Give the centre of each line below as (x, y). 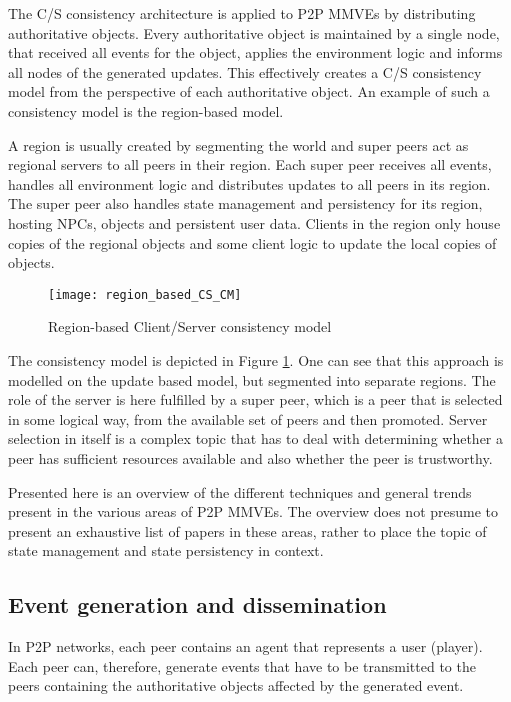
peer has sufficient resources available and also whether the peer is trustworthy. (250, 457)
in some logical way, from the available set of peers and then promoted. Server (248, 418)
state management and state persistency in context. (166, 550)
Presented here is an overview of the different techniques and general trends (240, 491)
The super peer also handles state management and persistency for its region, (245, 203)
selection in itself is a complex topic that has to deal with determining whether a (256, 438)
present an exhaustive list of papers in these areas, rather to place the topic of (247, 530)
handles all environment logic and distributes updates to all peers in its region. (249, 183)
